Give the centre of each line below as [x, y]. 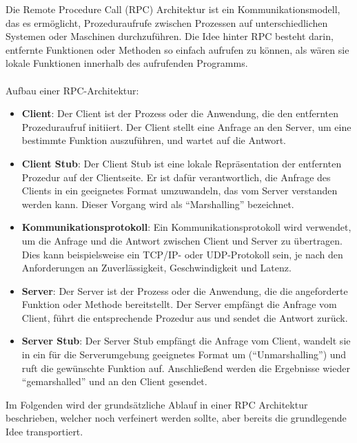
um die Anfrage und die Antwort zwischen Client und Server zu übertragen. [182, 240]
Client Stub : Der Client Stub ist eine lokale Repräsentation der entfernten [182, 163]
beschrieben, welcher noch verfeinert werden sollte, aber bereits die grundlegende [176, 418]
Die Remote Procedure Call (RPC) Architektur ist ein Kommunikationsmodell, [173, 9]
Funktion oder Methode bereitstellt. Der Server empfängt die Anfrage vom [179, 304]
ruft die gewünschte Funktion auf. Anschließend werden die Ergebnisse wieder [186, 368]
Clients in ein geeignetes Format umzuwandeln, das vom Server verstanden [180, 190]
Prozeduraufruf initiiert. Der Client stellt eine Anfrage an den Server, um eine [186, 126]
